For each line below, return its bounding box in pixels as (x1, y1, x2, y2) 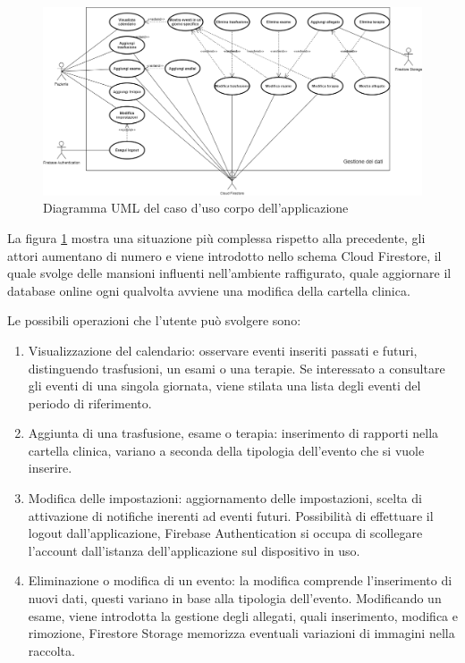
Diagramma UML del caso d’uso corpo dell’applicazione (43, 198, 349, 217)
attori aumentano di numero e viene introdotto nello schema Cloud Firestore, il (7, 246, 442, 264)
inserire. (28, 458, 72, 477)
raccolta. (28, 641, 75, 659)
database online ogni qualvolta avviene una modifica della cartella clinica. (7, 281, 410, 299)
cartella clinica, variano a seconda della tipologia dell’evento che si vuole (28, 441, 425, 459)
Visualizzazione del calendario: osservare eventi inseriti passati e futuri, (28, 340, 418, 359)
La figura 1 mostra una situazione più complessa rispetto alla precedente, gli (7, 228, 426, 247)
